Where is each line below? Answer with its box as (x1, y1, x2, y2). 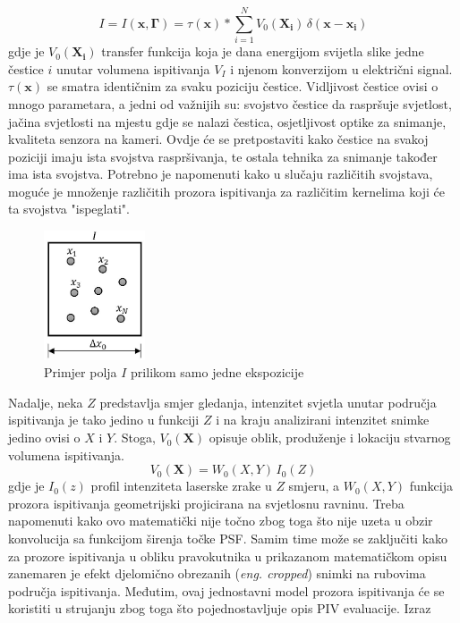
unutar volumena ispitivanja (55, 59, 210, 78)
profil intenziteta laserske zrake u (90, 476, 272, 495)
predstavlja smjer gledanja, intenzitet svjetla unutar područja (99, 392, 437, 411)
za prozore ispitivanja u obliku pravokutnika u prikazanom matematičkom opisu (8, 546, 447, 565)
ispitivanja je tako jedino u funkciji (8, 410, 200, 429)
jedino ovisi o (8, 428, 81, 447)
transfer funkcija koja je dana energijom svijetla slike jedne (101, 42, 424, 61)
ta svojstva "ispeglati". (8, 199, 130, 218)
